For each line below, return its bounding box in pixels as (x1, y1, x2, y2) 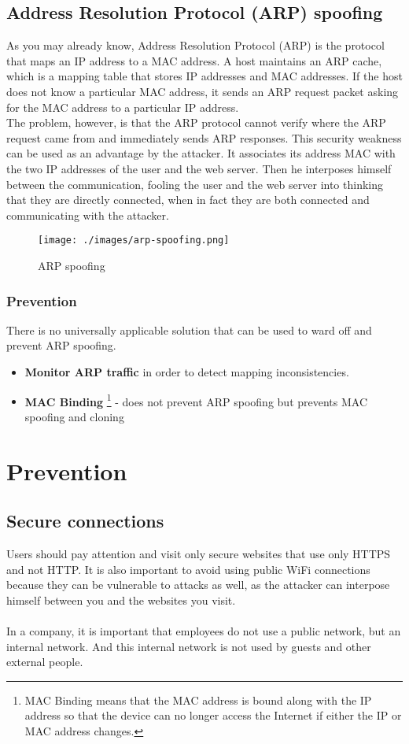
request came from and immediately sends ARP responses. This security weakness (6, 129, 402, 146)
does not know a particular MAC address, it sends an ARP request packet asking (6, 83, 399, 99)
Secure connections (6, 509, 164, 533)
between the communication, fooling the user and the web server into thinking (6, 176, 383, 192)
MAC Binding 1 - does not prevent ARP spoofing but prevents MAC (24, 391, 368, 409)
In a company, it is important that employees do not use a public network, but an (6, 622, 401, 639)
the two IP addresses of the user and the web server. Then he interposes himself (6, 160, 392, 176)
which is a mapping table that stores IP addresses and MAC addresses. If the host (6, 68, 403, 84)
